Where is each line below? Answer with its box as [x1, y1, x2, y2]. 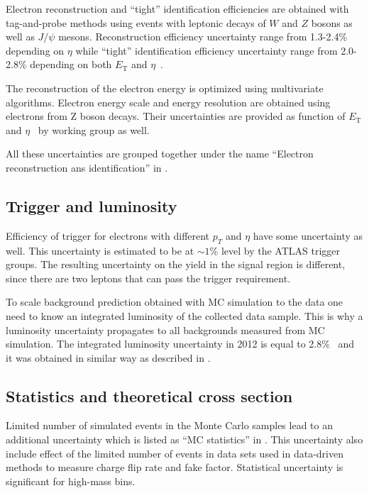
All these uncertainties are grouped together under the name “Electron [6, 146, 314, 161]
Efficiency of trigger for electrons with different [6, 228, 210, 243]
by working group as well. [38, 122, 150, 137]
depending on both [30, 57, 112, 72]
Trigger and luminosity [6, 194, 177, 216]
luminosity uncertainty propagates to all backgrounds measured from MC [6, 322, 325, 337]
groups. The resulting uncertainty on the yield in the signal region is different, [6, 257, 346, 272]
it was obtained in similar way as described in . [6, 350, 211, 365]
